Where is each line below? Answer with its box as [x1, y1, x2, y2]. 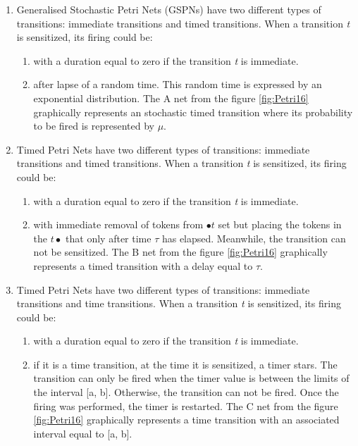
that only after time [66, 230, 152, 245]
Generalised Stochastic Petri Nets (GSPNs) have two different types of [16, 2, 321, 16]
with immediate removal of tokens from [33, 217, 204, 232]
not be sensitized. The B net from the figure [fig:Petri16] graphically [33, 244, 328, 259]
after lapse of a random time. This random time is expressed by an [33, 77, 322, 92]
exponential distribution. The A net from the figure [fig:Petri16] [33, 90, 309, 105]
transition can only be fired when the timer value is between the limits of [33, 371, 350, 385]
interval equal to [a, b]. [33, 426, 132, 440]
